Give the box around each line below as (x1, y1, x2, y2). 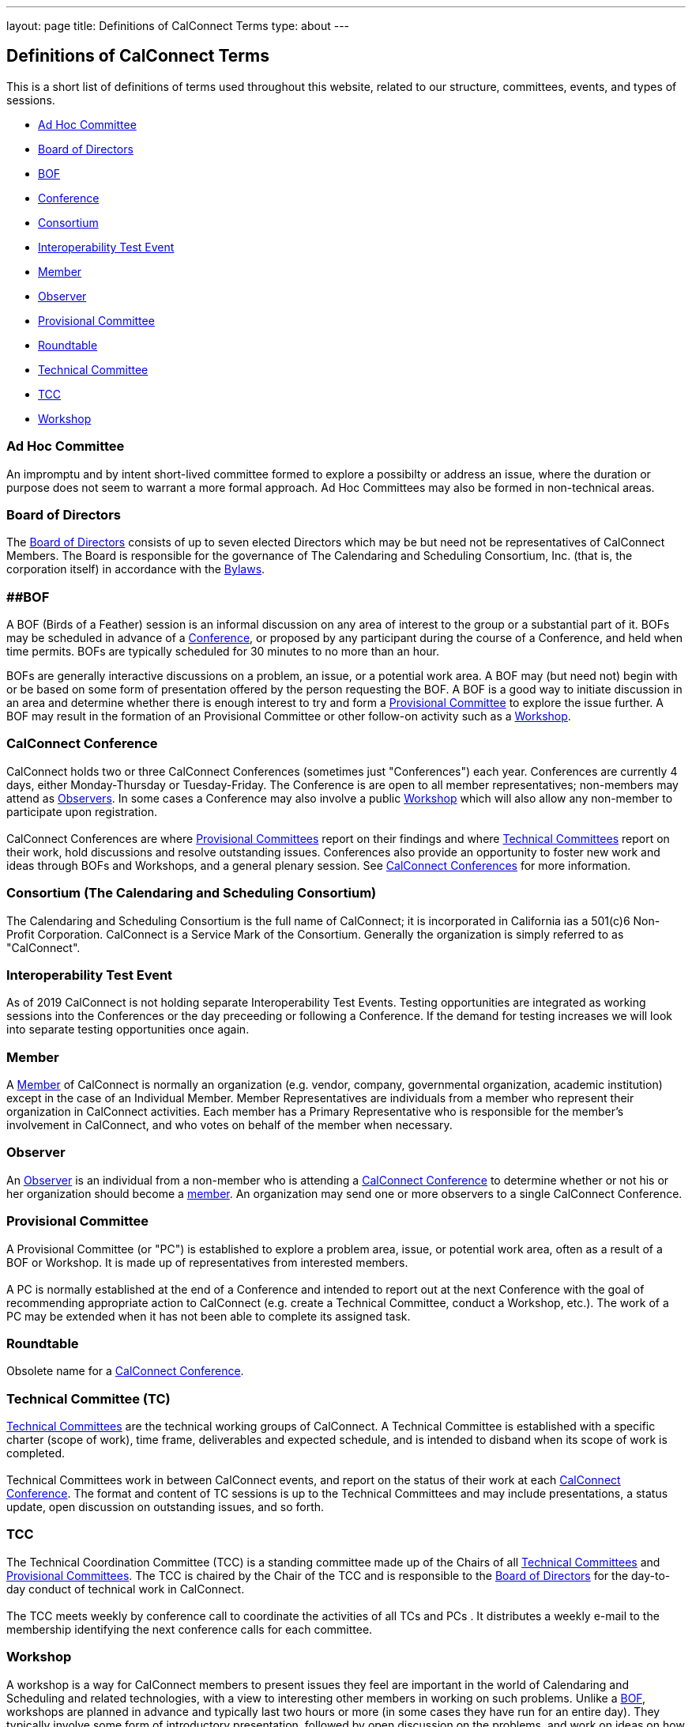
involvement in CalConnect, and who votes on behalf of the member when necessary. (6, 1118, 453, 1132)
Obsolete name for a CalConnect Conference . (6, 1364, 244, 1378)
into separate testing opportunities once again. (6, 1022, 250, 1037)
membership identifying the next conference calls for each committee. (6, 1622, 373, 1636)
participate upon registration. (6, 804, 157, 818)
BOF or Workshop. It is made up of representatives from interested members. (6, 1255, 408, 1269)
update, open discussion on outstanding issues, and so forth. (6, 1500, 325, 1514)
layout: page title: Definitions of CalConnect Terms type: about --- (6, 19, 350, 32)
